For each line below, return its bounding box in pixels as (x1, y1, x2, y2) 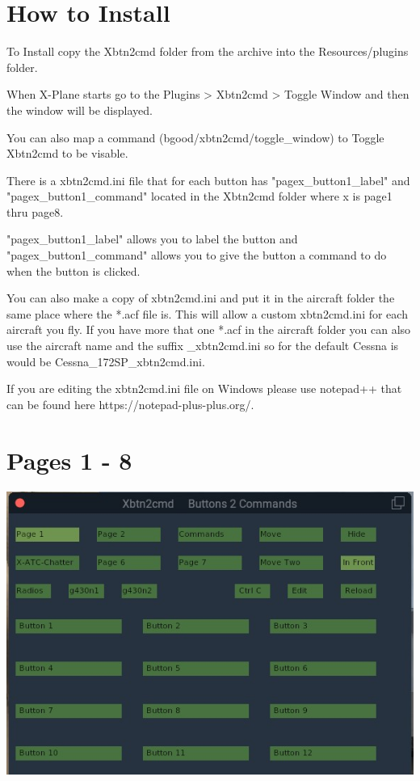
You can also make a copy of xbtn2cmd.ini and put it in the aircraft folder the (6, 289, 395, 306)
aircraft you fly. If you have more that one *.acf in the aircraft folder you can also (6, 321, 411, 338)
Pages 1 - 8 (6, 443, 132, 476)
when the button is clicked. (6, 262, 141, 279)
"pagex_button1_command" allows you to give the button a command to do (6, 247, 387, 264)
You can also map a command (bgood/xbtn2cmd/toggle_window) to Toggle (6, 129, 384, 146)
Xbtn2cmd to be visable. (6, 145, 128, 162)
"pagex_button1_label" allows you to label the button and (6, 230, 298, 247)
